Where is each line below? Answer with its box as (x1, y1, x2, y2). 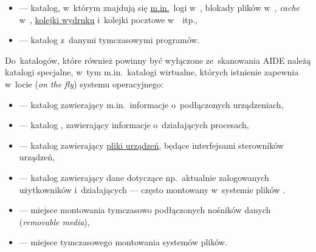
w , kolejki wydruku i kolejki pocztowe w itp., (19, 13, 198, 26)
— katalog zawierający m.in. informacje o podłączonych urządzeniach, (19, 98, 284, 111)
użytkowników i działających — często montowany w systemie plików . (19, 183, 286, 196)
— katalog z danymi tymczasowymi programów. (19, 33, 200, 46)
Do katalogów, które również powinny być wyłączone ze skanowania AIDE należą (5, 53, 311, 66)
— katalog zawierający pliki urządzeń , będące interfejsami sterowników (19, 138, 284, 151)
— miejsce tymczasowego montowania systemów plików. (19, 236, 227, 248)
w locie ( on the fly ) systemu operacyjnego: (5, 77, 163, 90)
